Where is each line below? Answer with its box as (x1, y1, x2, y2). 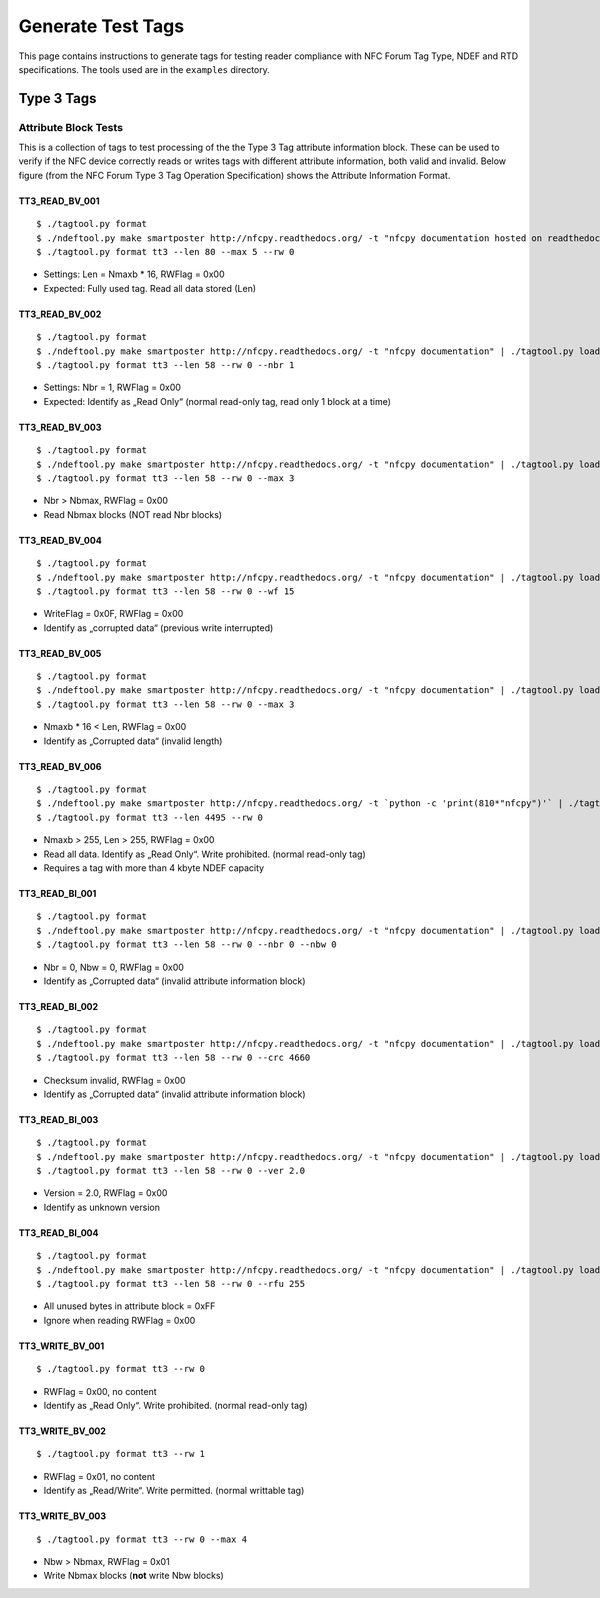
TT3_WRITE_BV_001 (18, 1340, 105, 1352)
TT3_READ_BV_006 (18, 760, 102, 772)
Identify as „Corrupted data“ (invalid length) (43, 735, 223, 747)
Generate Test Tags (18, 15, 185, 37)
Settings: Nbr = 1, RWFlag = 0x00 (43, 381, 182, 394)
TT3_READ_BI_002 (18, 1000, 99, 1012)
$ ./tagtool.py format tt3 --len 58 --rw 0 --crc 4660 (36, 1052, 311, 1064)
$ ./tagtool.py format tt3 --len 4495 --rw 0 (36, 811, 264, 823)
